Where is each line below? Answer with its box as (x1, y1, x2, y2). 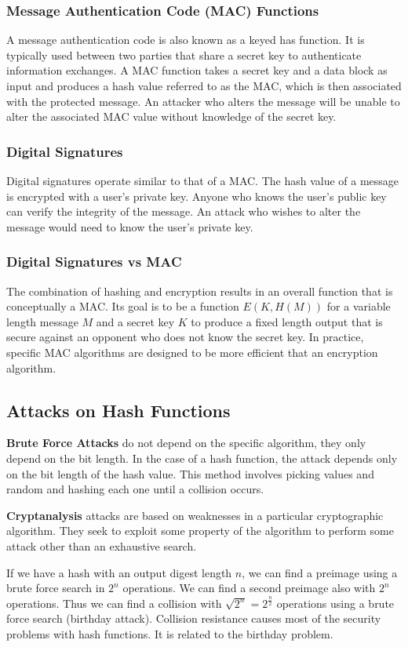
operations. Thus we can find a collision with (6, 594, 222, 611)
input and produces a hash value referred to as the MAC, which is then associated (6, 78, 402, 93)
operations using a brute (276, 594, 395, 611)
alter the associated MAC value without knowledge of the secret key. (6, 108, 337, 125)
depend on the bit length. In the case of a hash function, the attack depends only (6, 449, 398, 466)
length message (6, 313, 78, 329)
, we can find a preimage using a (242, 564, 398, 580)
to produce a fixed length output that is (191, 313, 383, 329)
